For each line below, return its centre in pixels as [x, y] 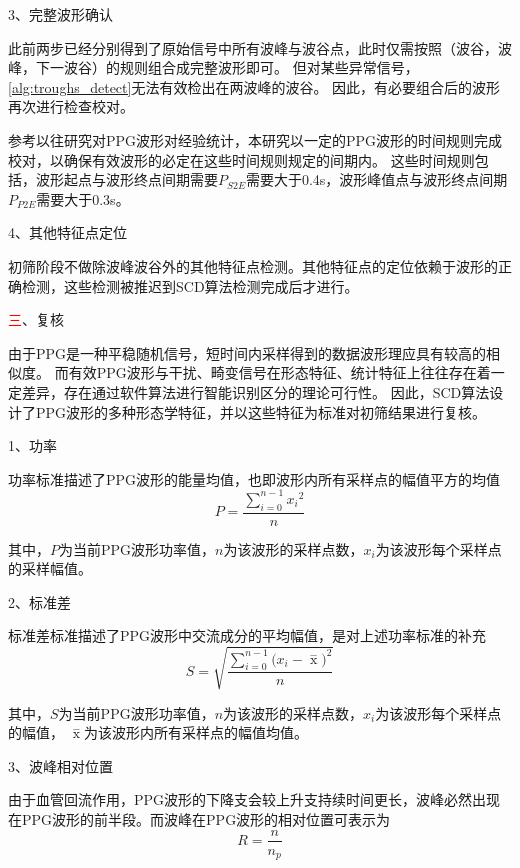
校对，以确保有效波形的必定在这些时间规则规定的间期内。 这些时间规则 [241, 159]
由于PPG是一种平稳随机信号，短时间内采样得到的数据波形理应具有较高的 [247, 352]
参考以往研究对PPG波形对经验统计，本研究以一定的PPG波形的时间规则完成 [255, 139]
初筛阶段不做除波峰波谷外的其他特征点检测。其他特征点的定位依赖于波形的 [253, 265]
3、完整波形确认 [60, 14]
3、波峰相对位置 [60, 765]
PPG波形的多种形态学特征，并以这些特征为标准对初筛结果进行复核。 [261, 411]
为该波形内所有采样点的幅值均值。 [196, 732]
